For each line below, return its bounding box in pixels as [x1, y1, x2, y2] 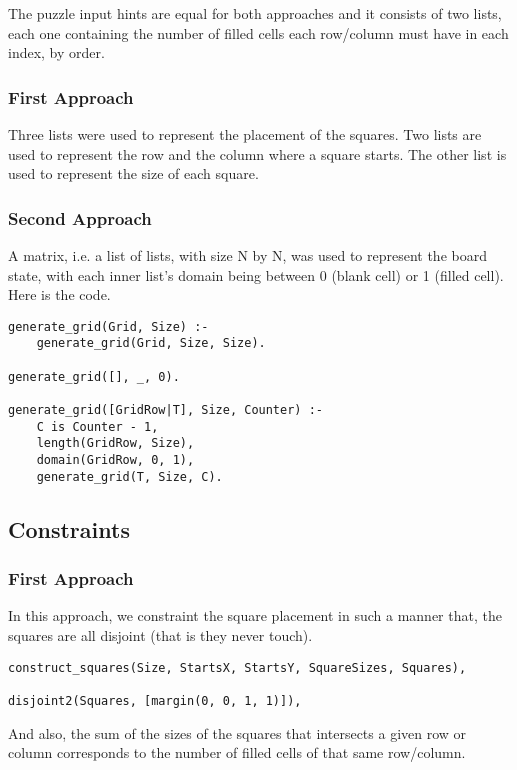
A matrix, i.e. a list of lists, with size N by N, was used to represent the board [8, 245, 487, 265]
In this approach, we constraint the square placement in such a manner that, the [8, 605, 502, 626]
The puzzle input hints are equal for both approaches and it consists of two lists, [8, 3, 502, 23]
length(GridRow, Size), [36, 436, 195, 451]
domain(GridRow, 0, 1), [36, 453, 195, 468]
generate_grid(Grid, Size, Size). [36, 336, 266, 351]
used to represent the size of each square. [8, 163, 259, 184]
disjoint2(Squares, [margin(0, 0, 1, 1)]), [8, 693, 302, 708]
